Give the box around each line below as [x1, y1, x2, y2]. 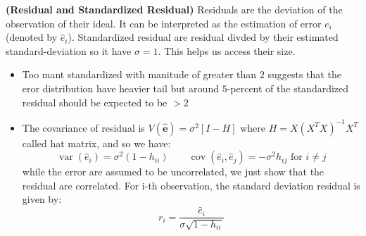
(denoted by [6, 30, 58, 44]
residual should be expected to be [22, 94, 168, 109]
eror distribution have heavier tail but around [22, 80, 219, 95]
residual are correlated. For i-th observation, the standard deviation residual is [22, 178, 360, 192]
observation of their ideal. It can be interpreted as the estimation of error [6, 15, 322, 30]
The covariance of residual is [22, 120, 145, 135]
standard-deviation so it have [6, 43, 132, 58]
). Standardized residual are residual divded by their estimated [68, 30, 339, 44]
